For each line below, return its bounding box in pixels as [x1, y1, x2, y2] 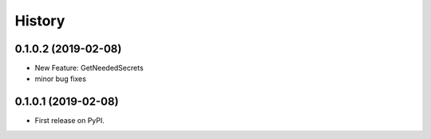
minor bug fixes [34, 74, 87, 83]
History [14, 12, 65, 29]
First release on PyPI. [34, 116, 105, 125]
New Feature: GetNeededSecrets [34, 64, 144, 73]
